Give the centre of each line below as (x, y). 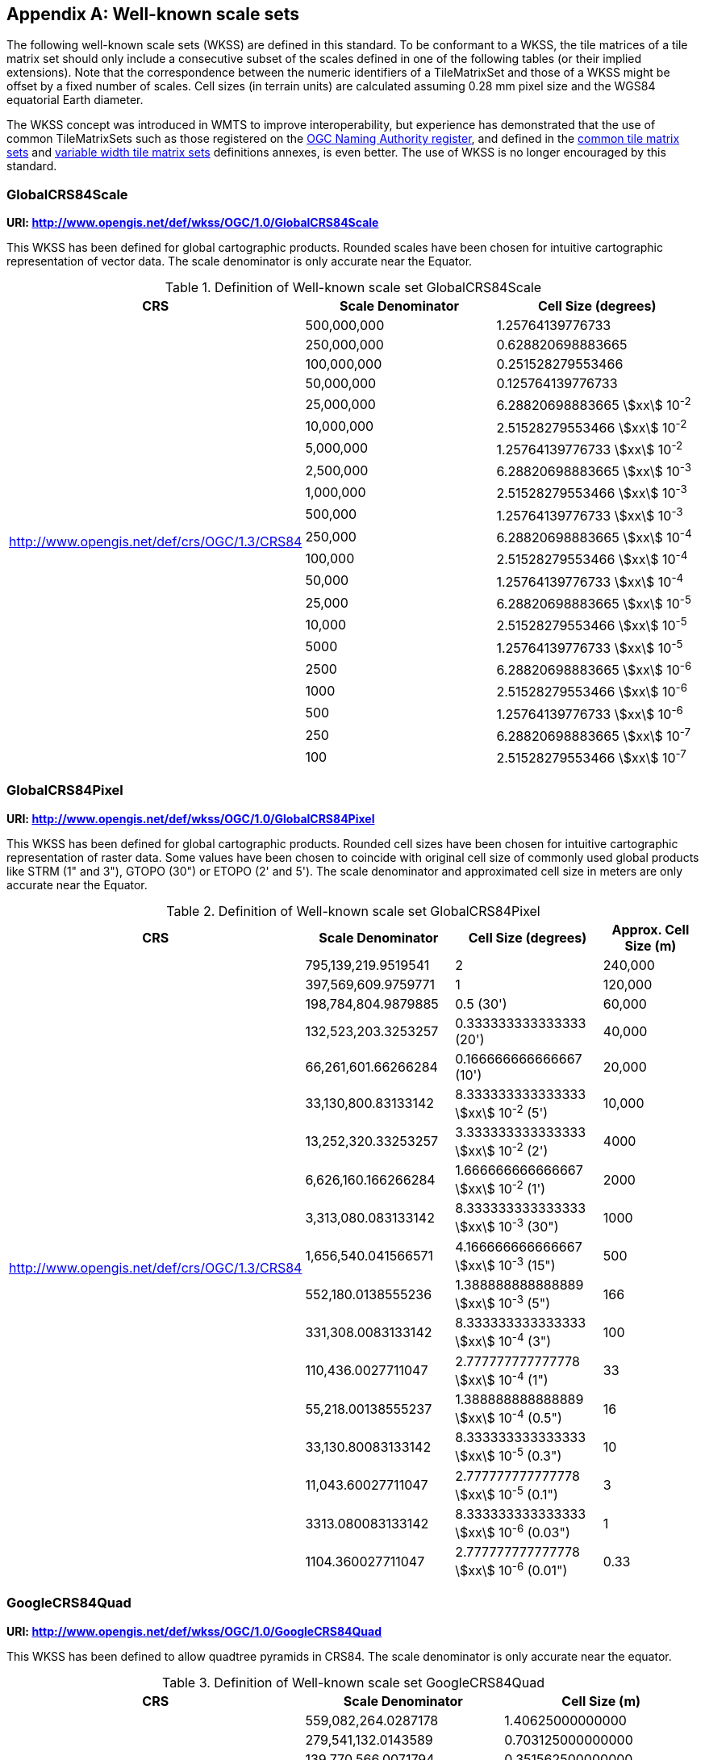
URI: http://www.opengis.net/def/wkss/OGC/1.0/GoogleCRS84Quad (194, 1631)
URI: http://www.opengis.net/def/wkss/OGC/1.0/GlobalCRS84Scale (193, 223)
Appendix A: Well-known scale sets (153, 14)
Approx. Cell (651, 929)
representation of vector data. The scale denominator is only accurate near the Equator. (240, 261)
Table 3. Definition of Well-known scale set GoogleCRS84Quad (353, 1682)
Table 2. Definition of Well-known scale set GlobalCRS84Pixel (353, 911)
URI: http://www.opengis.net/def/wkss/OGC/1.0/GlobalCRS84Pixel (191, 818)
